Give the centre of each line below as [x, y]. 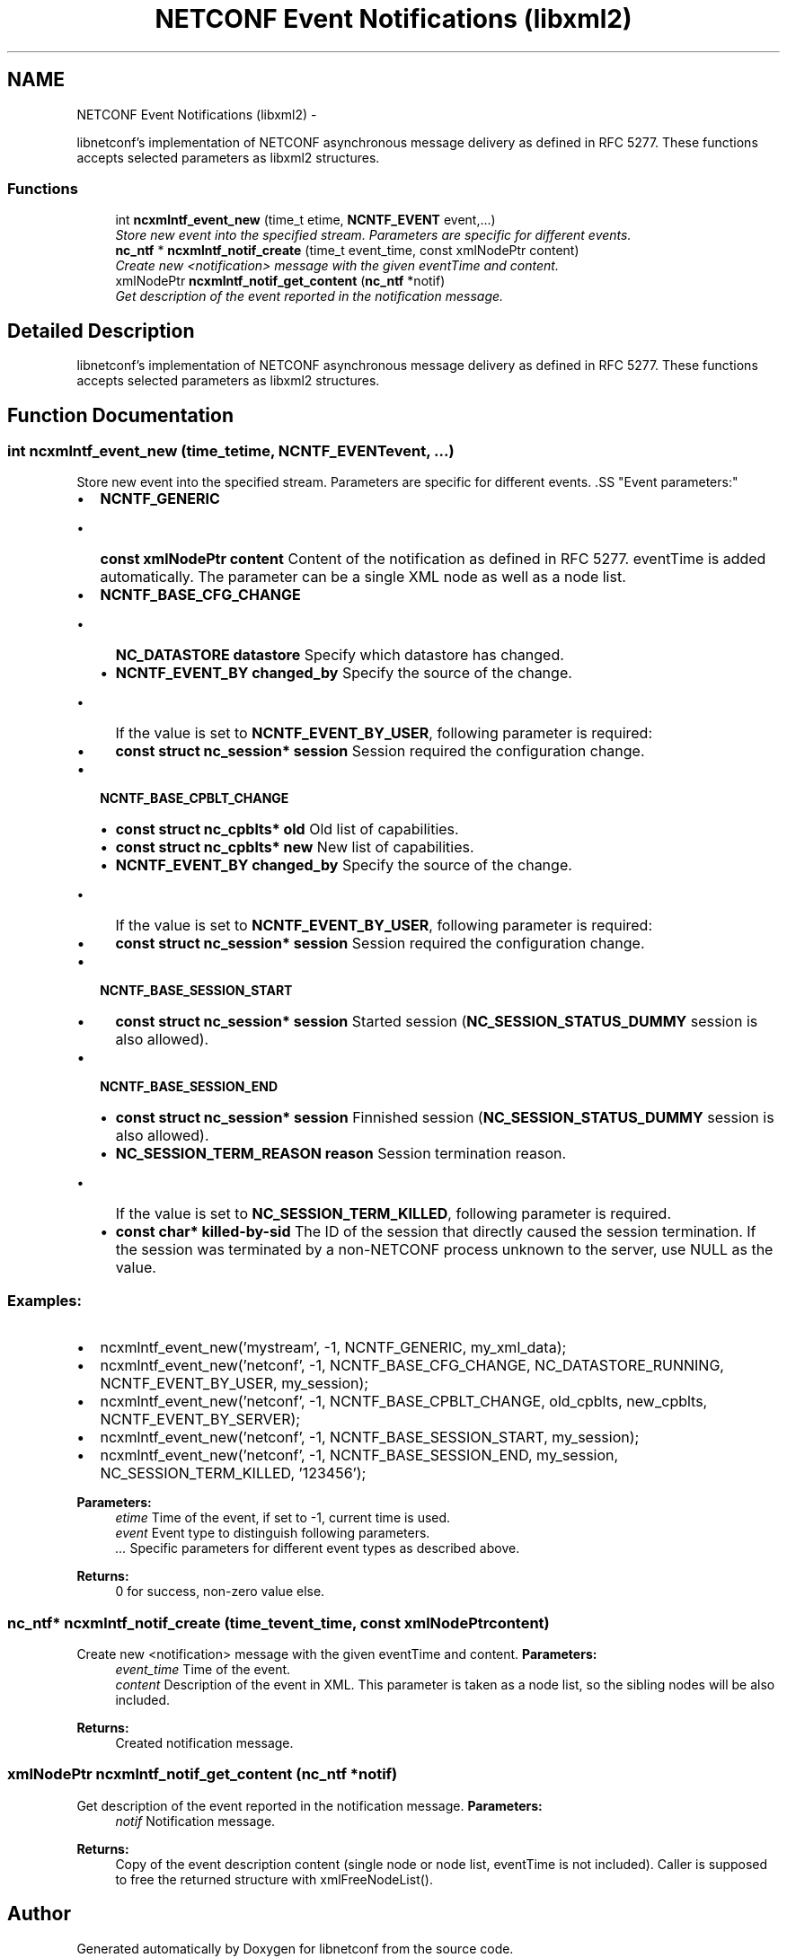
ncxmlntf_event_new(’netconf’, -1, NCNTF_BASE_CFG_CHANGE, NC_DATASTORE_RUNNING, [412, 1366]
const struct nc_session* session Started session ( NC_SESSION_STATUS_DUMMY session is [437, 1022]
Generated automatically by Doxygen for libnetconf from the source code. [295, 1948]
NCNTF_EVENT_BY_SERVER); [200, 1420]
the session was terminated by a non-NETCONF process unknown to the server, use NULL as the [444, 1250]
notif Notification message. [195, 1821]
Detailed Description [101, 331]
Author [39, 1914]
